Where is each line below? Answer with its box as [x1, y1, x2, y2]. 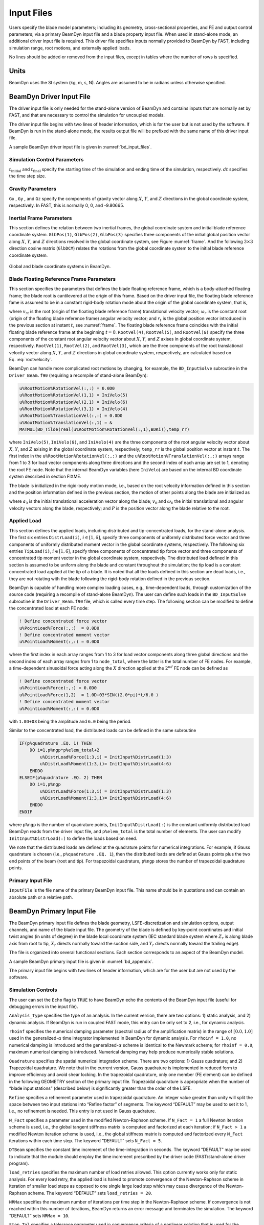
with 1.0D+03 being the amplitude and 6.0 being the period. [9, 718, 132, 724]
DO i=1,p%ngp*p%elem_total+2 [29, 747, 100, 753]
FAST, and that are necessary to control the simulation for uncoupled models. [9, 112, 165, 118]
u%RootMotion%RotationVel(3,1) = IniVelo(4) [19, 406, 128, 412]
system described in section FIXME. [9, 473, 82, 480]
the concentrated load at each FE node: [9, 605, 89, 611]
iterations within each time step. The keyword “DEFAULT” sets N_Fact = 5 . [9, 1137, 162, 1144]
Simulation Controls [9, 986, 57, 993]
